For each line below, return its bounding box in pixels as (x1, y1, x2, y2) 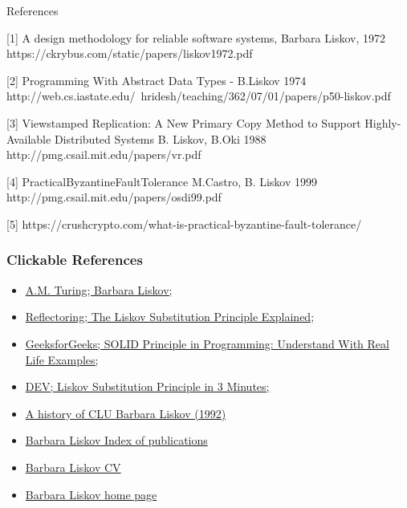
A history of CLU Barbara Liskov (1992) (25, 404, 226, 421)
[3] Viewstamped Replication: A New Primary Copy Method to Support (6, 114, 361, 131)
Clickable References (6, 250, 143, 270)
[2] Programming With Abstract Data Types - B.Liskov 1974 (6, 71, 307, 88)
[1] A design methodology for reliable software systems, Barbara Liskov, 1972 (6, 29, 385, 46)
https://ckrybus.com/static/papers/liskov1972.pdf (6, 45, 253, 62)
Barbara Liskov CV (25, 458, 121, 475)
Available (6, 130, 51, 147)
